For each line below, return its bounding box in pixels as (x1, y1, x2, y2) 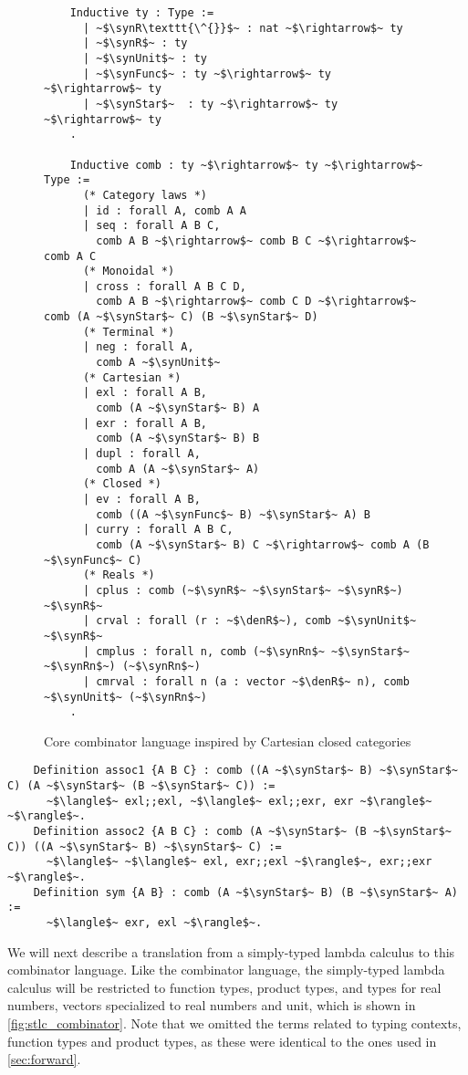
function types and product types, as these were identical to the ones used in (7, 1031, 437, 1050)
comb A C (44, 249, 97, 263)
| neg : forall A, (82, 340, 194, 354)
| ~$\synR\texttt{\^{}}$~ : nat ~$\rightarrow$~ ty (82, 21, 403, 35)
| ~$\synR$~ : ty (82, 37, 188, 50)
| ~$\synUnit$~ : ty (82, 51, 207, 65)
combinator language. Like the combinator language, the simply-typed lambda (7, 960, 445, 979)
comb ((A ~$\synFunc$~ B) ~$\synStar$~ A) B (96, 507, 370, 521)
